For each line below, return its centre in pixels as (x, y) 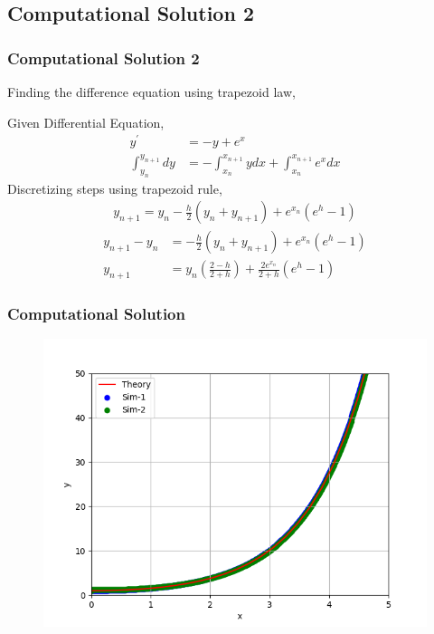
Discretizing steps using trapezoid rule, (115, 188)
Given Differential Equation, (86, 122)
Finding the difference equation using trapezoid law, (151, 91)
